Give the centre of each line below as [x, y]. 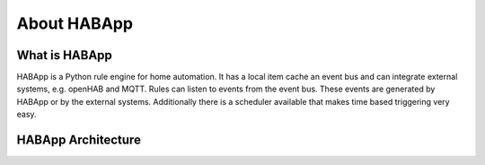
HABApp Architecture [79, 140]
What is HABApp [64, 55]
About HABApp [75, 23]
